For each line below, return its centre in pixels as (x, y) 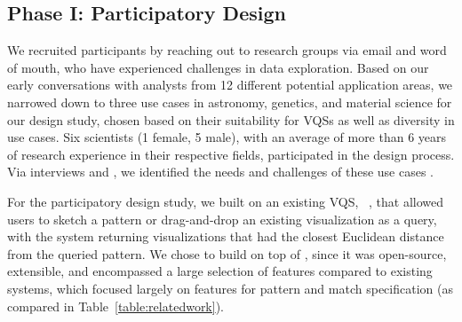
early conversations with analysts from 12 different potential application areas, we (230, 85)
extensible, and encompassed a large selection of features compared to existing (220, 271)
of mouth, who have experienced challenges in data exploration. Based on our (218, 67)
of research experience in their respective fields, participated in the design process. (231, 154)
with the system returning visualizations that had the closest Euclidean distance (226, 236)
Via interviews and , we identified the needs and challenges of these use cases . (221, 172)
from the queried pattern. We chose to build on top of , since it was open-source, (227, 253)
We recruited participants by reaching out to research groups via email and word (227, 50)
